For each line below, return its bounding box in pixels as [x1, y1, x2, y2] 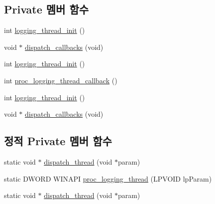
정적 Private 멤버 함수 [4, 133, 112, 149]
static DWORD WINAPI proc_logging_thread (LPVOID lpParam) [4, 173, 212, 184]
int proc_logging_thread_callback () [4, 75, 117, 85]
